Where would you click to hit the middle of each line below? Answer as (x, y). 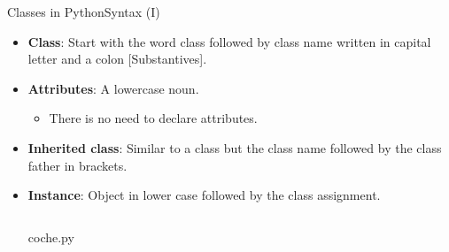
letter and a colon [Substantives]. (117, 59)
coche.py (51, 237)
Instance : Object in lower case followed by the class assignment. (204, 195)
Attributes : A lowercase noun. (113, 88)
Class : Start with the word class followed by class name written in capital (229, 41)
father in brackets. (77, 165)
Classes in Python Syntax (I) (84, 11)
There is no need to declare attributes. (153, 118)
